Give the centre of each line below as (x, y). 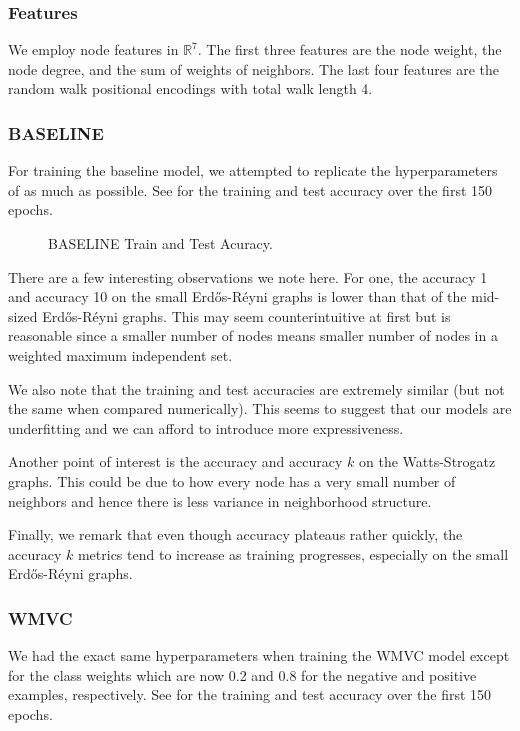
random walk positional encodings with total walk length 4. (190, 88)
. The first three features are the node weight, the (349, 49)
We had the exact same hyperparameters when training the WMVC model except (259, 655)
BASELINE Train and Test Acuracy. (160, 243)
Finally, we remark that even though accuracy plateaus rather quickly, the (235, 534)
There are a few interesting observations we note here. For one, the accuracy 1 (248, 276)
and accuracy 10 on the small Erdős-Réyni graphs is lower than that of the (237, 296)
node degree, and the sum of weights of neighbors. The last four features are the (253, 68)
